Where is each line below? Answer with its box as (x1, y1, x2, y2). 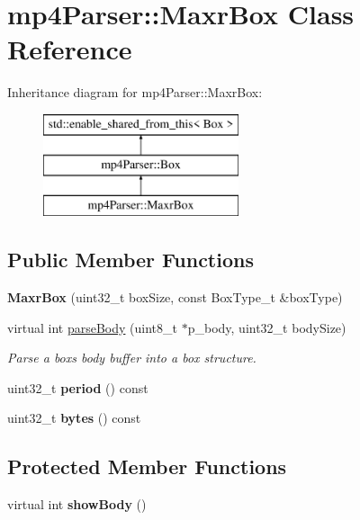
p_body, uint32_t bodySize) (187, 318, 346, 336)
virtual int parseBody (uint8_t (7, 318, 178, 336)
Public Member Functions (7, 246, 254, 273)
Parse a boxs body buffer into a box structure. (7, 348, 256, 367)
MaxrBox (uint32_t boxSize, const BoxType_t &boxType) (7, 288, 343, 307)
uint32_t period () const (7, 378, 148, 397)
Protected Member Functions (7, 453, 287, 480)
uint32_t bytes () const (7, 408, 141, 427)
